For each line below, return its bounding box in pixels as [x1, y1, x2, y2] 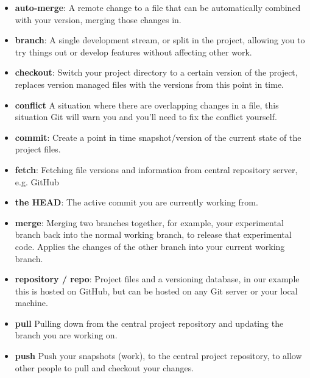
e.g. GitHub [15, 175, 59, 188]
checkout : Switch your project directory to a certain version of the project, [15, 66, 298, 79]
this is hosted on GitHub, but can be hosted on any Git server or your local [15, 284, 298, 297]
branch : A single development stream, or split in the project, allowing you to [15, 34, 305, 46]
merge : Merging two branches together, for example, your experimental [15, 216, 284, 229]
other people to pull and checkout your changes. [15, 361, 194, 374]
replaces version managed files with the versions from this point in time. [15, 77, 284, 90]
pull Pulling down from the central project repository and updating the [15, 316, 284, 329]
